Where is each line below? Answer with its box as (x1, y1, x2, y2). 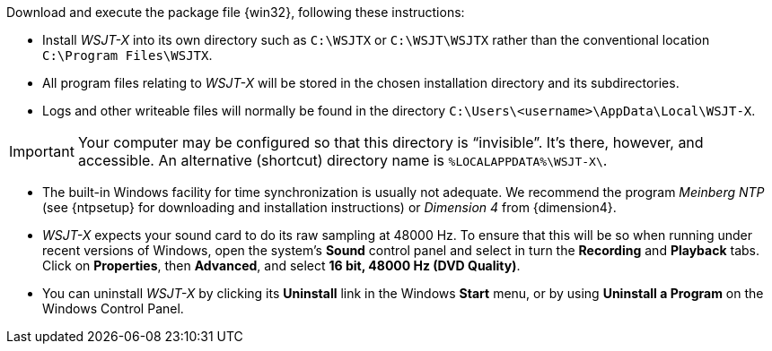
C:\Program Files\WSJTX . (42, 47, 213, 63)
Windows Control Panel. (42, 301, 184, 316)
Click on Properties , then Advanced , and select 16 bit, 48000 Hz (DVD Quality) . (42, 258, 521, 273)
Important (9, 142, 75, 160)
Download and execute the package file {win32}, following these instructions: (6, 4, 465, 20)
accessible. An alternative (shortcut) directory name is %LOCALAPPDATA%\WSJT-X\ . (77, 151, 608, 169)
